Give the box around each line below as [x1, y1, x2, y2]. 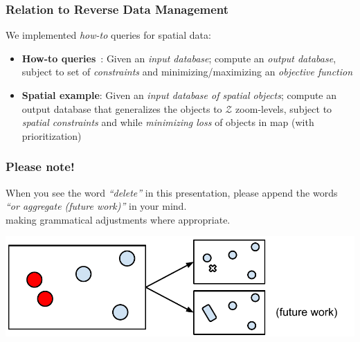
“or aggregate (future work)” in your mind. [6, 199, 187, 213]
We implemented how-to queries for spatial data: [6, 28, 211, 42]
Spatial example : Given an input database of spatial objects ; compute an [21, 88, 337, 102]
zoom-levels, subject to [235, 101, 332, 116]
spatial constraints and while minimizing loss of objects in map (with [21, 115, 314, 129]
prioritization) [21, 128, 82, 143]
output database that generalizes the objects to [21, 101, 222, 116]
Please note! [6, 158, 75, 175]
